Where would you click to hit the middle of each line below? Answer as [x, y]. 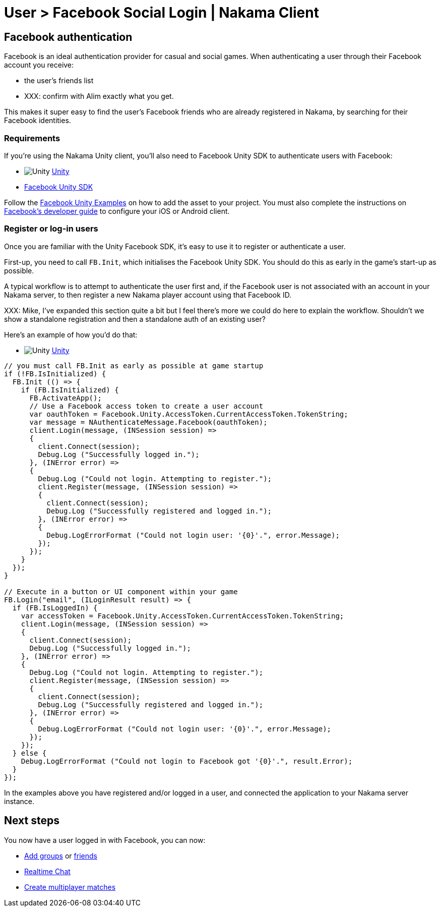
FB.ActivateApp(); [66, 398]
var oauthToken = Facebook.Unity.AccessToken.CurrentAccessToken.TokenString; [189, 414]
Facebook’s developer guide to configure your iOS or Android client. [117, 211]
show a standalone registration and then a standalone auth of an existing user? [135, 319]
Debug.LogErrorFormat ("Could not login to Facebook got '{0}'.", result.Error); [187, 761]
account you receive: [39, 65]
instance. [19, 801]
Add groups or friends [61, 856]
